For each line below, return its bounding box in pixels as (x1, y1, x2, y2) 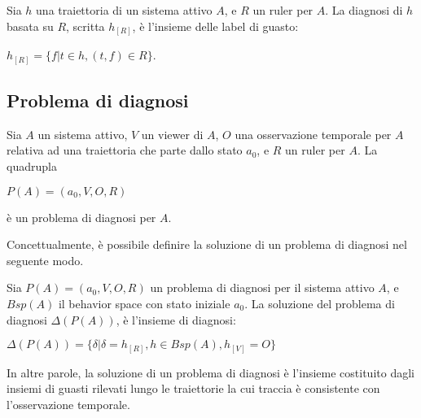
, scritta (66, 17, 105, 34)
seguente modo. (7, 251, 84, 268)
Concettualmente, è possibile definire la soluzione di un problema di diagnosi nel (7, 236, 407, 253)
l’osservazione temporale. (7, 395, 130, 412)
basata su (7, 17, 54, 34)
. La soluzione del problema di (244, 294, 395, 311)
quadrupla (7, 158, 57, 175)
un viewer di (141, 125, 204, 142)
